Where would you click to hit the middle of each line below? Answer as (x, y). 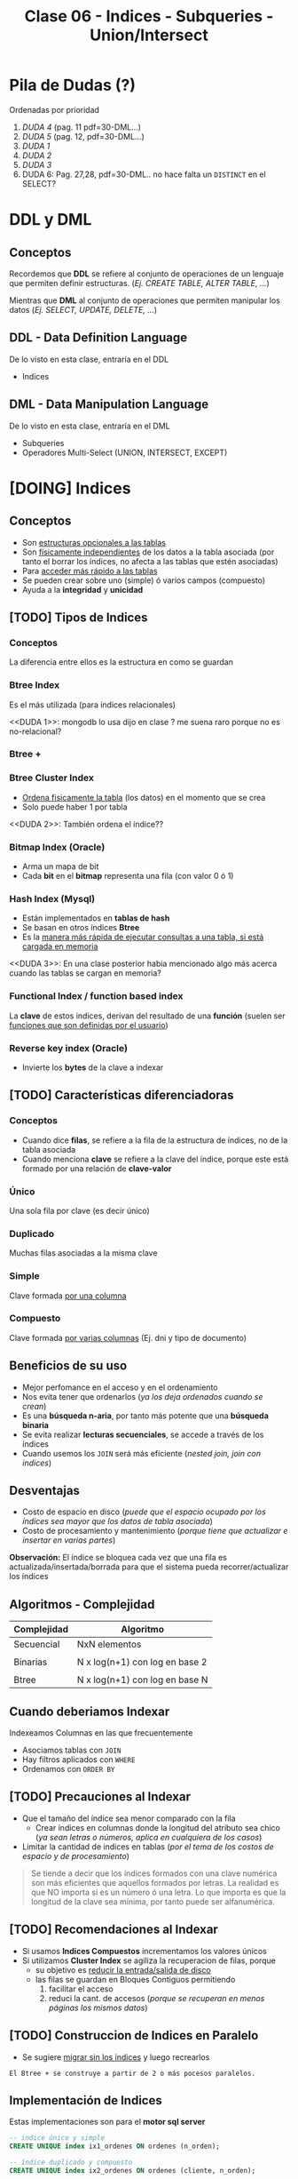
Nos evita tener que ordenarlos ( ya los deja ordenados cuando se (142, 1396)
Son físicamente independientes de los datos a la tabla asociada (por (148, 552)
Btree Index (35, 685)
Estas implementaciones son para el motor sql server (107, 2122)
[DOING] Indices (70, 488)
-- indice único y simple (57, 2138)
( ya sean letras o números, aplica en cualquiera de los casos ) (149, 1837)
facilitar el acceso (81, 1989)
